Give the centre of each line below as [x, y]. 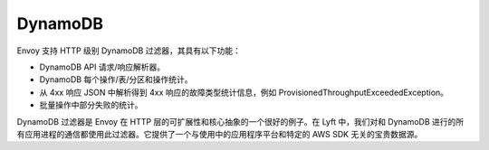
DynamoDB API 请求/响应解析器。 [102, 67]
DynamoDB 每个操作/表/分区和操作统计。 [116, 80]
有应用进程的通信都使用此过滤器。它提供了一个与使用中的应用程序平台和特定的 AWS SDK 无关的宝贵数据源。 [220, 134]
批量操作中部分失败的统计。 [91, 105]
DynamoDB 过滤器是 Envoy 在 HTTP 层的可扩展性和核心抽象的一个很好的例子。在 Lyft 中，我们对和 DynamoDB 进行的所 [240, 121]
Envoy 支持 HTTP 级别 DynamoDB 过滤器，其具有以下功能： [129, 51]
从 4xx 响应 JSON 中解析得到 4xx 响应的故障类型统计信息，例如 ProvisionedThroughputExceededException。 [244, 92]
